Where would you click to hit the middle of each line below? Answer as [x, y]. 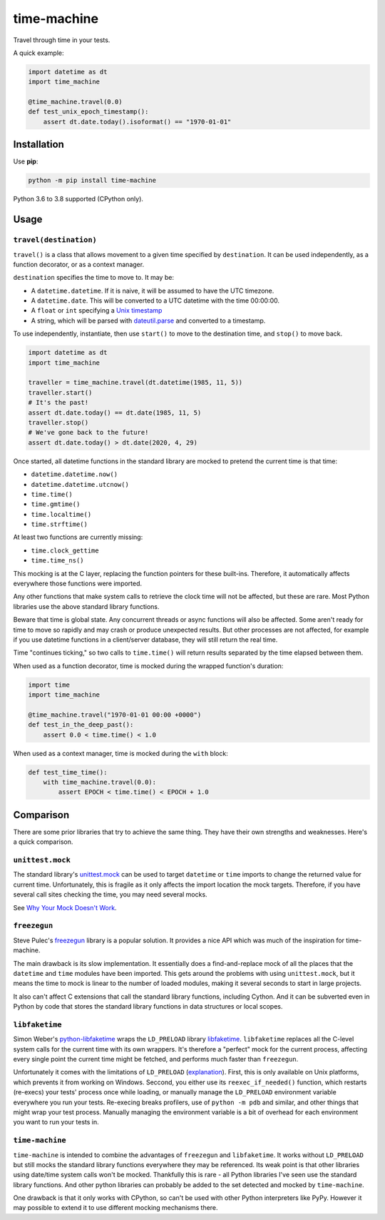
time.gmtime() [56, 504]
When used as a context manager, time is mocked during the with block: [120, 753]
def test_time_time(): [68, 772]
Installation [38, 145]
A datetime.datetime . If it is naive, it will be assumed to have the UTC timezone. [153, 291]
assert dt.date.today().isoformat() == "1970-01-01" [137, 122]
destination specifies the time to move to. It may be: [94, 278]
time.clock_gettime [65, 550]
